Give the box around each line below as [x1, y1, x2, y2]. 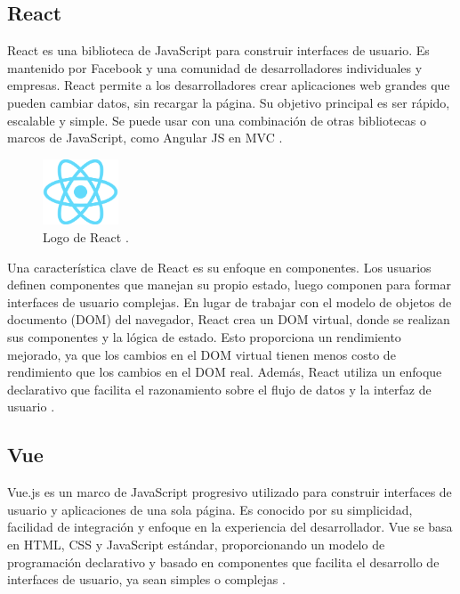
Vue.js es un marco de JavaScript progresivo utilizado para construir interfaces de [7, 483, 452, 501]
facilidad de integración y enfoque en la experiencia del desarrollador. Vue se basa [7, 517, 453, 536]
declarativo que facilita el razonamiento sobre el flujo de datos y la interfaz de [7, 379, 432, 398]
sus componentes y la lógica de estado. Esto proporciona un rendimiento [7, 328, 401, 346]
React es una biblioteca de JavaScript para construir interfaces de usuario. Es [7, 41, 430, 60]
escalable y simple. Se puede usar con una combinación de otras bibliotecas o [7, 110, 426, 129]
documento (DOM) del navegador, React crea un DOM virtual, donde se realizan [7, 310, 450, 329]
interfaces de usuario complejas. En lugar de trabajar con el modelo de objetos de [7, 292, 452, 311]
